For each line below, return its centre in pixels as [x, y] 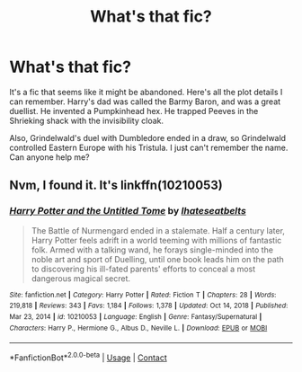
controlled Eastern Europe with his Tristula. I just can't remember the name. [149, 147]
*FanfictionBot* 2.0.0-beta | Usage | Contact [89, 357]
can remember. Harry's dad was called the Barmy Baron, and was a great [145, 102]
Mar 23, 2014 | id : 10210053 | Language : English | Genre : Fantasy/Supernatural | [136, 316]
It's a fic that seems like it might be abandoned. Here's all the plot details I [146, 92]
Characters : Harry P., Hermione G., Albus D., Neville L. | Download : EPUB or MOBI [138, 328]
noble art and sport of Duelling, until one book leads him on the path [158, 259]
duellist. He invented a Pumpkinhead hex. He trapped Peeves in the [134, 111]
